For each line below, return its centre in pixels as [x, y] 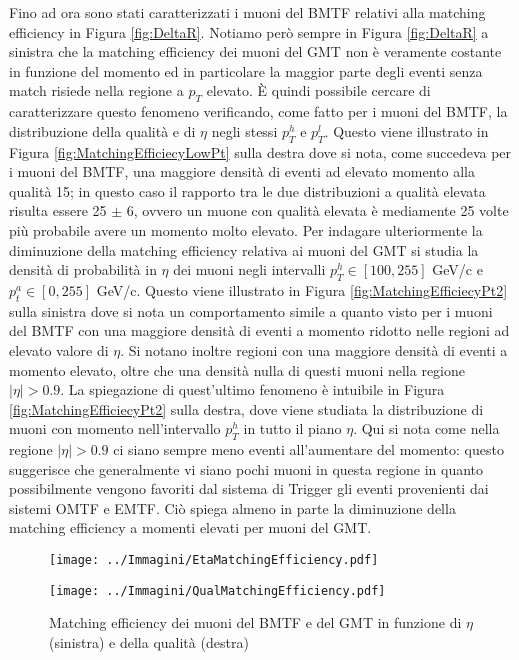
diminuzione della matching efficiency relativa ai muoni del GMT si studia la [244, 249]
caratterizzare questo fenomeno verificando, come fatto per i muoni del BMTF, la [258, 111]
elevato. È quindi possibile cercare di [318, 90]
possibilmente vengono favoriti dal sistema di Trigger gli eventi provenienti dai [249, 488]
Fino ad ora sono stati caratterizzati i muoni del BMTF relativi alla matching [247, 12]
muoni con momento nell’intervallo [115, 428]
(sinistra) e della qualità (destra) [149, 641]
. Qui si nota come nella [426, 428]
